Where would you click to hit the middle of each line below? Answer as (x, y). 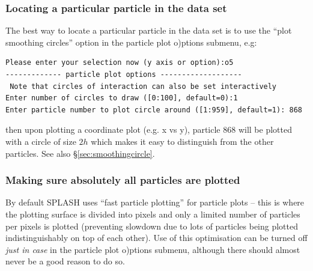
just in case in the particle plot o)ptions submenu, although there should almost (153, 249)
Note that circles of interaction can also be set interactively (143, 86)
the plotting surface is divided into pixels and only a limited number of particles (153, 214)
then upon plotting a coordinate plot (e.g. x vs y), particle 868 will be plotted (149, 129)
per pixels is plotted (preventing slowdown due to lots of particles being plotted (152, 226)
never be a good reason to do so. (65, 261)
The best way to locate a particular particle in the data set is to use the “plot (149, 30)
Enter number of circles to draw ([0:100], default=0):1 (122, 98)
